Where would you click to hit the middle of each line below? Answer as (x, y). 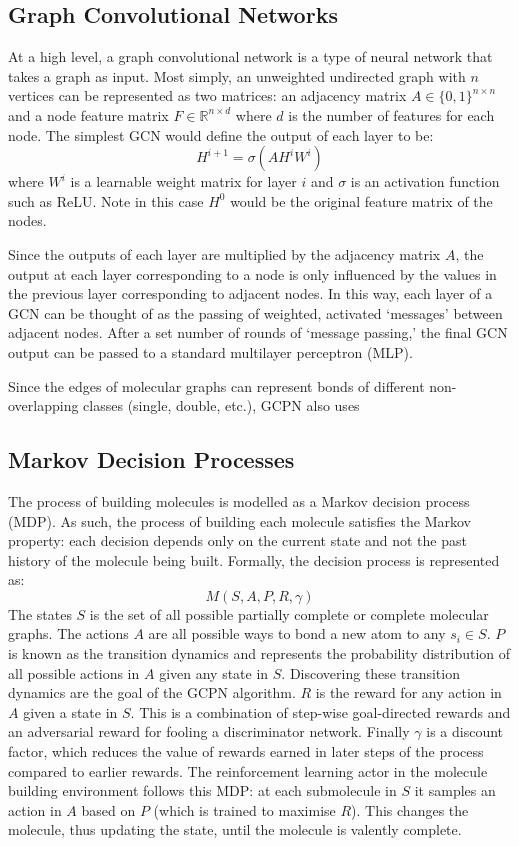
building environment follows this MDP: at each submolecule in (202, 790)
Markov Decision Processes (151, 459)
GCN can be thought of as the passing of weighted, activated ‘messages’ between (255, 312)
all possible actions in (74, 672)
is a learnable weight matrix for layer (183, 181)
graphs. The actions (68, 633)
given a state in (70, 711)
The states (40, 613)
